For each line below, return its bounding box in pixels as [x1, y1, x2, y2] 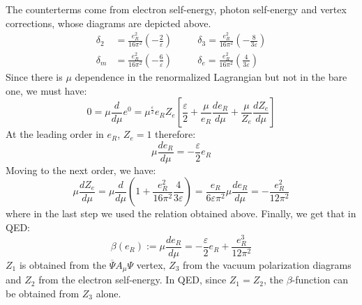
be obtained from [6, 286, 80, 300]
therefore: [155, 127, 196, 141]
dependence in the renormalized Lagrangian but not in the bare [75, 70, 347, 84]
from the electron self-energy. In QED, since [38, 272, 227, 287]
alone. [96, 286, 121, 300]
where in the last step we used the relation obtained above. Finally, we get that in [6, 206, 356, 221]
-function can [292, 272, 349, 287]
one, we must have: [6, 83, 87, 97]
